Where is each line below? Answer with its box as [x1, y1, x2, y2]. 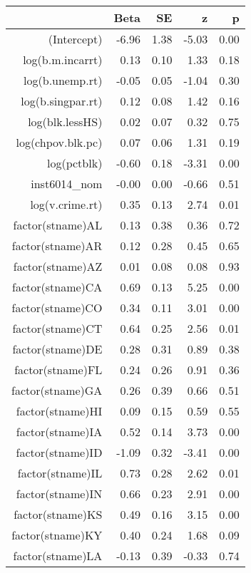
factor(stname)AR [11, 237, 103, 254]
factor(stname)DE [12, 341, 103, 357]
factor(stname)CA [12, 279, 103, 295]
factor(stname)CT [12, 320, 103, 336]
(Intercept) [48, 31, 103, 47]
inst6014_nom [31, 175, 103, 192]
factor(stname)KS [14, 506, 103, 522]
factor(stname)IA [16, 423, 103, 440]
